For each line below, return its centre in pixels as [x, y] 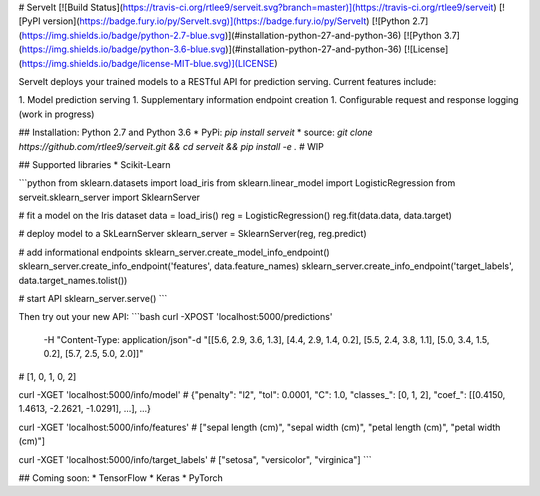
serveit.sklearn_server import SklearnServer [109, 197]
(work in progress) [56, 114]
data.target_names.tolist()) [73, 280]
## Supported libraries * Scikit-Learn [94, 164]
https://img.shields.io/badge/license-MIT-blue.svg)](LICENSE [148, 63]
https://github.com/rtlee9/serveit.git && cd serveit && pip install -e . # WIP [171, 146]
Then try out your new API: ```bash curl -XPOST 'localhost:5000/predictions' [175, 317]
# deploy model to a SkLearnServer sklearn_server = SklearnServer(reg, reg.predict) [192, 234]
